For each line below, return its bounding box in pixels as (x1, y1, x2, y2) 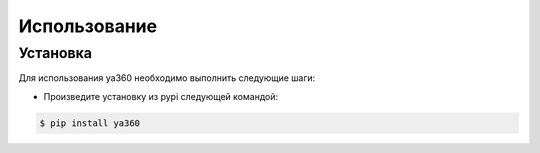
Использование (18, 15, 158, 37)
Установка (18, 44, 92, 62)
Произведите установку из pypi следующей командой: (43, 90, 279, 102)
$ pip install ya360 (39, 117, 140, 129)
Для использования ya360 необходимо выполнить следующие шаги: (18, 72, 316, 84)
